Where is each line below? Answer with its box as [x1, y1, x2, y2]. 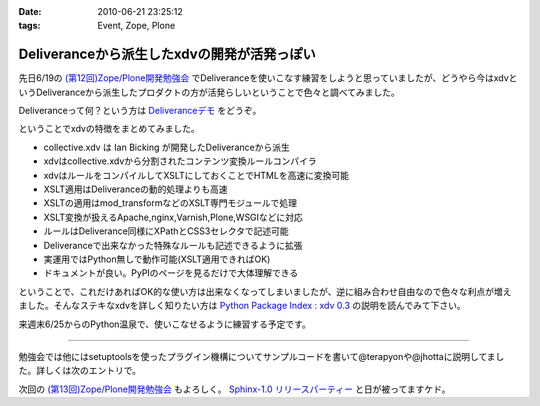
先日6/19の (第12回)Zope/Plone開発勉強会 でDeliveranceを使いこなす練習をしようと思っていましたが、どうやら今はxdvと [18, 72, 518, 84]
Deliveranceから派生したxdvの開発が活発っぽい [18, 46, 316, 63]
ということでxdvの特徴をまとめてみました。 [18, 123, 200, 135]
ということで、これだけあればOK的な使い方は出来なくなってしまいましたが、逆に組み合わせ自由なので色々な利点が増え [18, 285, 512, 297]
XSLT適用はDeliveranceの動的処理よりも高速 [43, 183, 229, 195]
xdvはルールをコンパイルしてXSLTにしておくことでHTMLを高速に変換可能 [43, 169, 350, 181]
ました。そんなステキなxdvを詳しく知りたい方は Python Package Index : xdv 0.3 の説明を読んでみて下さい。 [18, 300, 467, 312]
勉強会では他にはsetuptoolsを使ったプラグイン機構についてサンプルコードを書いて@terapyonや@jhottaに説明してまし [18, 350, 505, 362]
